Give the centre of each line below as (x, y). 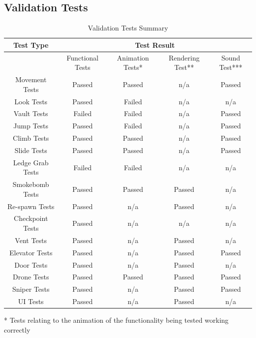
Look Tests (31, 101)
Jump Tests (31, 126)
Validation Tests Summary (128, 28)
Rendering (184, 57)
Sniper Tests (31, 289)
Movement (31, 79)
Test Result (155, 45)
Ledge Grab (31, 162)
